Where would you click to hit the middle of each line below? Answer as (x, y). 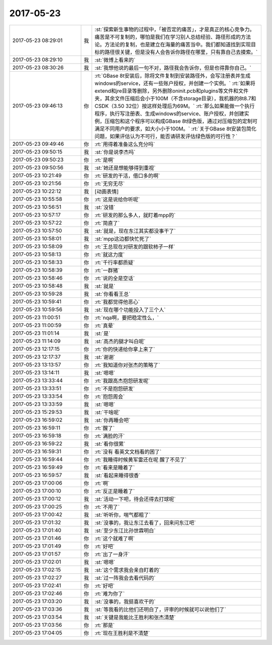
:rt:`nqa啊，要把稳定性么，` (127, 317)
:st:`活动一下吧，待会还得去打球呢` (135, 499)
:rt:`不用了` (107, 507)
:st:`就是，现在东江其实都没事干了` (135, 231)
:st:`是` (103, 333)
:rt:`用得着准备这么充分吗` (125, 144)
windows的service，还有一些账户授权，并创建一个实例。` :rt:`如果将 (175, 83)
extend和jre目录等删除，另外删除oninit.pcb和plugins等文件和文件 (172, 91)
